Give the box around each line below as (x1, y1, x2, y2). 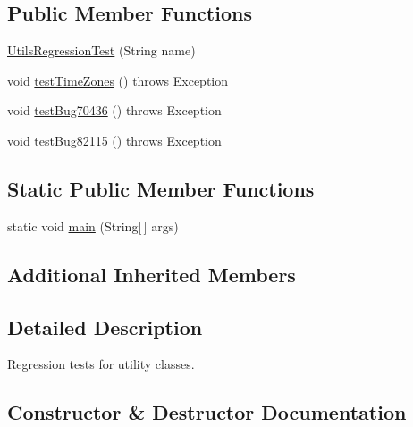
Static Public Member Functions (7, 174, 315, 202)
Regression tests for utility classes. (7, 355, 195, 373)
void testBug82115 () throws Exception (7, 130, 222, 149)
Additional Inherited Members (7, 260, 296, 288)
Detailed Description (7, 313, 203, 340)
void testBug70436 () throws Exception (7, 101, 222, 120)
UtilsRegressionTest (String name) (7, 41, 196, 60)
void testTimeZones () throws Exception (7, 71, 229, 89)
